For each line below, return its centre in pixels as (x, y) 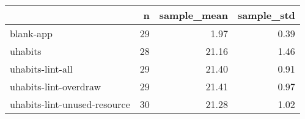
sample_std (266, 15)
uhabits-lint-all (41, 69)
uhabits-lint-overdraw (56, 86)
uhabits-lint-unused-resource (70, 104)
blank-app (31, 33)
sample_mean (193, 15)
